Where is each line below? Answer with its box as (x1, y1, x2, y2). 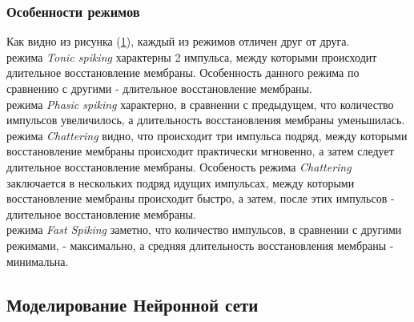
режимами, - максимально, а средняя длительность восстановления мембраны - (6, 236, 394, 253)
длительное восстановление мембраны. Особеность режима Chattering (6, 158, 352, 175)
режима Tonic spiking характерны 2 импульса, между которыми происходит (6, 48, 377, 65)
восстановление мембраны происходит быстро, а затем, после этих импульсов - (6, 190, 395, 207)
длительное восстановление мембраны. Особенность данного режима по (6, 64, 360, 81)
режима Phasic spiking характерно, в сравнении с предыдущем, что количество (6, 95, 394, 112)
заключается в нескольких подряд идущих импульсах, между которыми (6, 174, 355, 191)
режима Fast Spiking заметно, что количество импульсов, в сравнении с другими (6, 221, 402, 238)
